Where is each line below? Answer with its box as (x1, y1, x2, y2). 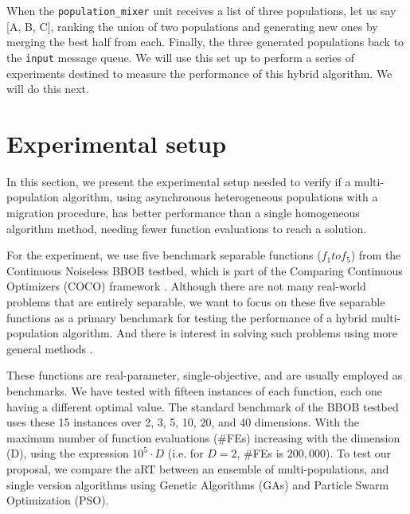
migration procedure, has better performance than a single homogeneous (6, 204, 360, 220)
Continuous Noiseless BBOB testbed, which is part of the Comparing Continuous (6, 262, 403, 278)
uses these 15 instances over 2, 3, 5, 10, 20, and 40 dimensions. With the (6, 414, 360, 430)
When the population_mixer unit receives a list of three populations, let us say (6, 2, 396, 18)
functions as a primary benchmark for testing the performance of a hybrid (6, 309, 368, 325)
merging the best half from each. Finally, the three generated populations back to (6, 33, 404, 50)
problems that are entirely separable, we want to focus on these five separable (6, 293, 385, 310)
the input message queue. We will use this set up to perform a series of (6, 49, 354, 65)
